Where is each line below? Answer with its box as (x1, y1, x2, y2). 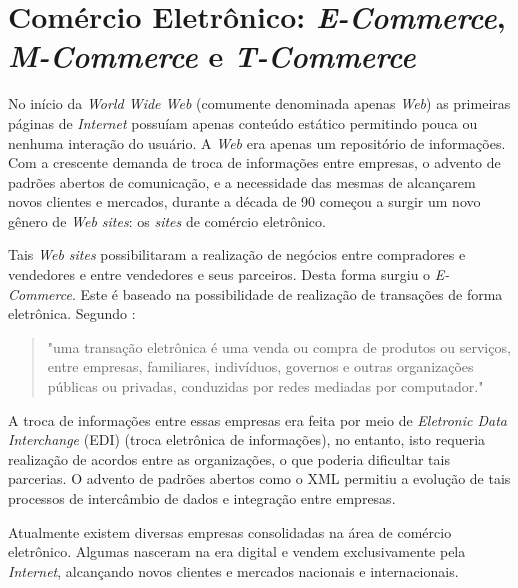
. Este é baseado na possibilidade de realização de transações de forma (71, 283, 503, 304)
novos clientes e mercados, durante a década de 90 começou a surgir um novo (8, 191, 481, 212)
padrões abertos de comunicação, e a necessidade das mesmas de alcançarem (8, 171, 476, 192)
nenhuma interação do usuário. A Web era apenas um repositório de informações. (8, 132, 506, 153)
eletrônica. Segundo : (8, 303, 136, 324)
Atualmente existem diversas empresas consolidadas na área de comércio (8, 521, 452, 542)
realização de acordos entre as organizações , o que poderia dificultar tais (8, 448, 450, 469)
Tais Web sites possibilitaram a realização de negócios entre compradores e (8, 244, 466, 265)
